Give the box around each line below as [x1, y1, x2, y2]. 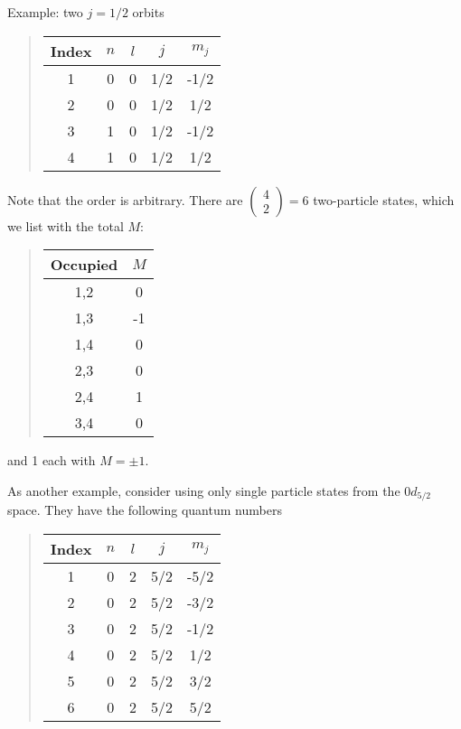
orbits [132, 3, 165, 21]
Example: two [7, 3, 83, 21]
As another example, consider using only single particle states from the [7, 481, 400, 500]
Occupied [50, 254, 118, 276]
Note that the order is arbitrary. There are [7, 190, 243, 209]
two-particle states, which [313, 190, 455, 209]
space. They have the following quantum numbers [7, 500, 282, 519]
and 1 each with [7, 451, 96, 470]
